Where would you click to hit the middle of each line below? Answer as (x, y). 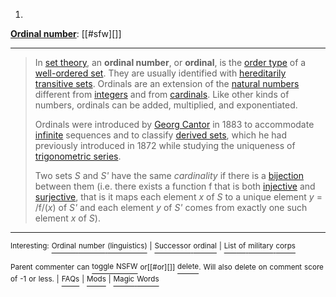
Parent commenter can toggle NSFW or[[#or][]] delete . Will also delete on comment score (167, 267)
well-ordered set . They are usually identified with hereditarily (160, 73)
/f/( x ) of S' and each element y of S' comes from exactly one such (171, 207)
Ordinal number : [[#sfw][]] (66, 33)
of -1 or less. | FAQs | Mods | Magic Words (85, 279)
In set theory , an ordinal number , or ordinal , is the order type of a (170, 62)
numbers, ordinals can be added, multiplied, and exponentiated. (166, 105)
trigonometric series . (78, 156)
